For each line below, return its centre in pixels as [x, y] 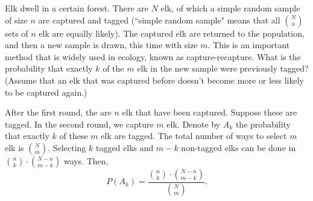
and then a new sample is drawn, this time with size [101, 45]
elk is [14, 147]
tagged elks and [125, 147]
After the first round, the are [58, 112]
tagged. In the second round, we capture [79, 124]
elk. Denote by [194, 124]
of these [74, 136]
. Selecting [67, 147]
